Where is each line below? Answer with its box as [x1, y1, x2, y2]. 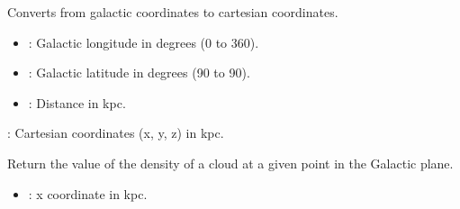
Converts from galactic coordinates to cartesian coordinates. [7, 3, 338, 21]
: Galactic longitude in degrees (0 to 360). [28, 32, 259, 51]
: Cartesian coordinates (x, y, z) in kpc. [7, 123, 224, 142]
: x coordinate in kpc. [28, 184, 148, 203]
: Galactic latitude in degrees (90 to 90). [28, 63, 250, 82]
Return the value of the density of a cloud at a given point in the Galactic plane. [7, 153, 454, 172]
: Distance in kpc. [28, 93, 126, 112]
